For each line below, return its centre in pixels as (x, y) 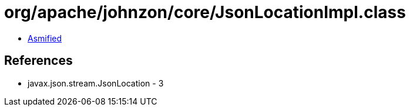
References (38, 61)
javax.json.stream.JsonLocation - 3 (96, 83)
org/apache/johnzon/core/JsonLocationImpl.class (205, 12)
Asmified (45, 38)
